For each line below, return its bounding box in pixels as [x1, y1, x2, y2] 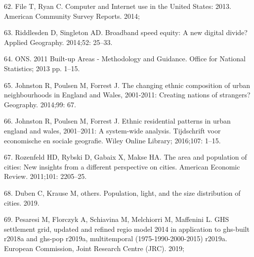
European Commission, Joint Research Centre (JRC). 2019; [4, 243, 184, 253]
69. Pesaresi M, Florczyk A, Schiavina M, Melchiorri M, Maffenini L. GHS [4, 214, 229, 224]
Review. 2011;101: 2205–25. [4, 171, 87, 181]
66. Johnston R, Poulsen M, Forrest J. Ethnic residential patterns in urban [4, 116, 231, 126]
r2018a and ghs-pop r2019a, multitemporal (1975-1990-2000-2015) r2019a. [4, 233, 227, 244]
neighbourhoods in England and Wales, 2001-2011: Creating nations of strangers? [4, 89, 251, 100]
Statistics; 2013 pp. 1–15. [4, 63, 80, 73]
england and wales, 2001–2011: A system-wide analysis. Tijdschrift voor [4, 125, 221, 135]
